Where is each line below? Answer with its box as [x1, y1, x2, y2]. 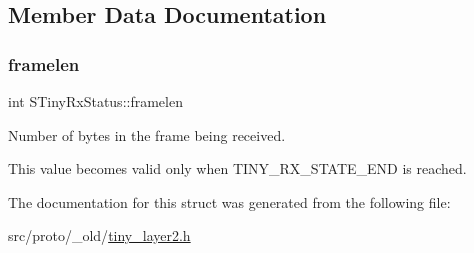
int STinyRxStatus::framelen [8, 91, 183, 111]
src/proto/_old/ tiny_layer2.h [8, 225, 191, 246]
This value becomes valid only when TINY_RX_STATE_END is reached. [8, 158, 467, 179]
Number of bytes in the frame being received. [8, 124, 286, 145]
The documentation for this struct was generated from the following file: [8, 191, 451, 212]
